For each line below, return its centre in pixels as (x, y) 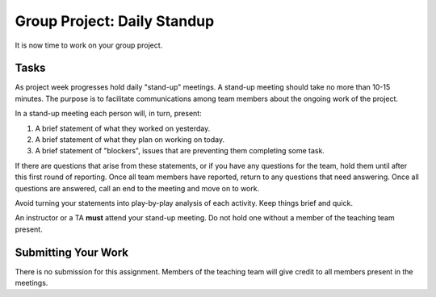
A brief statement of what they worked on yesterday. (123, 128)
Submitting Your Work (72, 252)
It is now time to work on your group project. (89, 45)
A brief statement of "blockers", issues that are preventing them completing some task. (180, 151)
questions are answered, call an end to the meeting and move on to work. (137, 188)
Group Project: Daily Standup (115, 21)
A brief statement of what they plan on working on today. (130, 140)
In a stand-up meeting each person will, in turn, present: (108, 114)
